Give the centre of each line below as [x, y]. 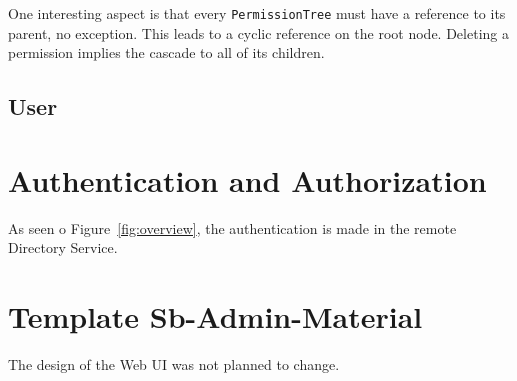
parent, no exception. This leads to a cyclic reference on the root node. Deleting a [258, 32]
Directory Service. [63, 247]
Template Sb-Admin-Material [215, 316]
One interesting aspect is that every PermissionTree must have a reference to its [257, 13]
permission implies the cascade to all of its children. [166, 52]
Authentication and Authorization [247, 179]
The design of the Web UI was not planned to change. [174, 364]
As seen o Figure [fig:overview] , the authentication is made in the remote [232, 227]
